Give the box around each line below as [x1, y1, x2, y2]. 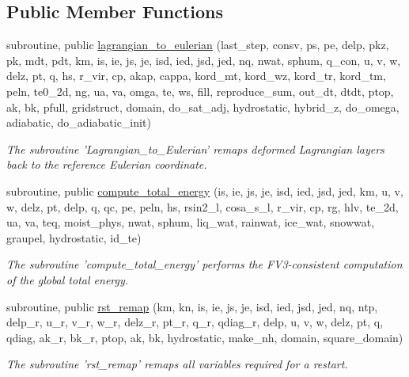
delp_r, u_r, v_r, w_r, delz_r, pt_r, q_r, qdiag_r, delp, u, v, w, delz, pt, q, [6, 314, 383, 330]
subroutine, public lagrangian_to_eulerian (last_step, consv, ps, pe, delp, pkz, [6, 36, 389, 53]
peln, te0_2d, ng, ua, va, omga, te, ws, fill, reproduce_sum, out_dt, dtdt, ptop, [6, 82, 394, 99]
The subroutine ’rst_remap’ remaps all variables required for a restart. [6, 356, 348, 372]
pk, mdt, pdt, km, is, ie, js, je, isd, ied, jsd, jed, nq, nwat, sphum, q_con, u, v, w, [6, 51, 401, 68]
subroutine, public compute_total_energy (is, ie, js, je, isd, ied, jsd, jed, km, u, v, [6, 182, 403, 199]
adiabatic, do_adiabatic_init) [6, 114, 151, 131]
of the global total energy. [6, 271, 129, 288]
